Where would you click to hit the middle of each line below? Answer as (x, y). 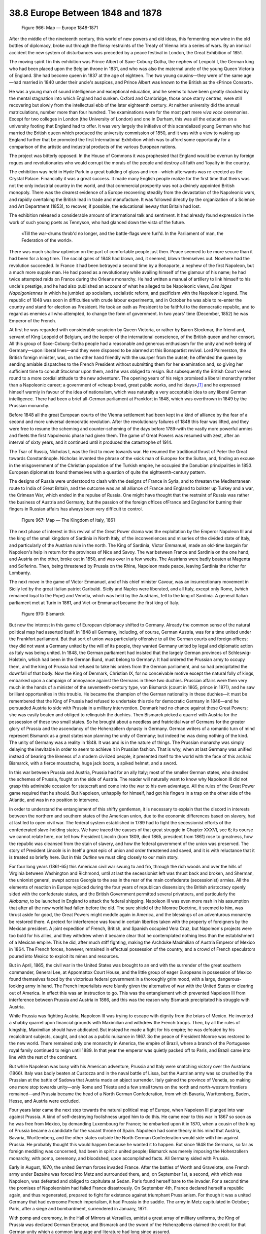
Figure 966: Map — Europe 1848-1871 (60, 28)
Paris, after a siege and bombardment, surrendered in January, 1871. (78, 1209)
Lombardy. (20, 573)
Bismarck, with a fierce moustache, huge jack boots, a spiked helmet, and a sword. (93, 763)
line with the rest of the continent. (43, 1057)
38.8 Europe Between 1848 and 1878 (85, 13)
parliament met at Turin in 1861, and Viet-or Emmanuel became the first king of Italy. (94, 603)
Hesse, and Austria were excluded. (45, 1101)
